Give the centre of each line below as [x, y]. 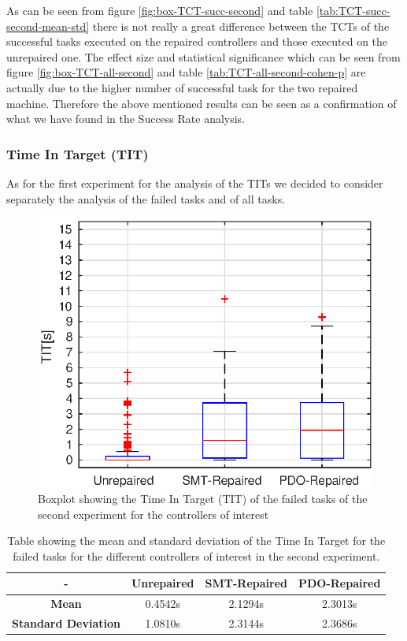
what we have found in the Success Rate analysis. [126, 119]
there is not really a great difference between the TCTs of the [241, 26]
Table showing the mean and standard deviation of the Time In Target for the [196, 540]
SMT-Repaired [246, 583]
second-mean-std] [48, 26]
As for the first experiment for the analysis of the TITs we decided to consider [195, 183]
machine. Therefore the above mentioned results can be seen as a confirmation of [202, 103]
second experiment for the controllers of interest [154, 514]
